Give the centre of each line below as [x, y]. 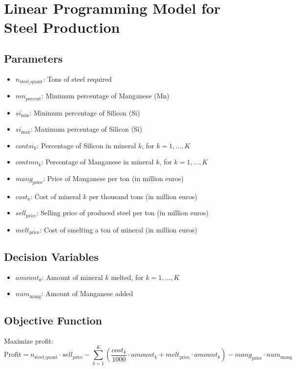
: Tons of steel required [77, 79]
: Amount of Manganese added [87, 293]
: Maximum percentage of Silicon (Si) [86, 129]
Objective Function [53, 320]
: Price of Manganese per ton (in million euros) [113, 178]
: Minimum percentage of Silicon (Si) [85, 112]
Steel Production [62, 27]
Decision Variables [51, 256]
